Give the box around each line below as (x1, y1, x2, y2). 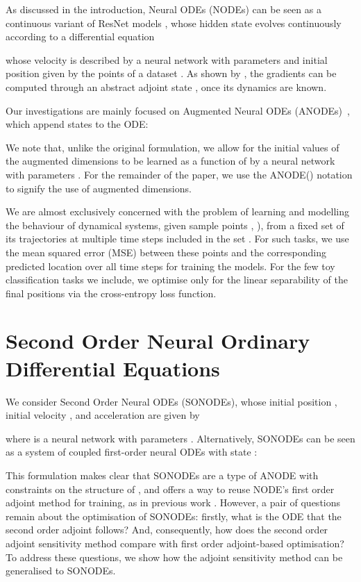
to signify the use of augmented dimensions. (6, 181, 192, 195)
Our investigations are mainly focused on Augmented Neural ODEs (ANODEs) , (6, 103, 350, 117)
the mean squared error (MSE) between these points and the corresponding (6, 244, 326, 259)
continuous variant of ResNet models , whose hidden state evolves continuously (6, 15, 342, 30)
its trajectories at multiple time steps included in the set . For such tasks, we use (6, 231, 349, 246)
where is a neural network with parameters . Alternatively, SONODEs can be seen (6, 431, 355, 445)
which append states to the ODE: (6, 117, 149, 131)
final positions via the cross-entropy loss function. (6, 285, 217, 300)
